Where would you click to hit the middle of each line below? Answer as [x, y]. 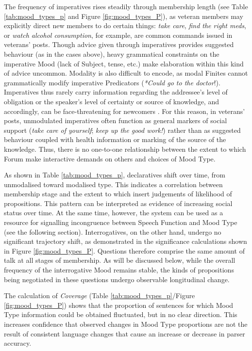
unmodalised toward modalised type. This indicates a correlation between [113, 184]
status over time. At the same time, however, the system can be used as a [114, 213]
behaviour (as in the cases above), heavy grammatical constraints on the [112, 54]
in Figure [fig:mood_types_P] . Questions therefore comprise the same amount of [125, 250]
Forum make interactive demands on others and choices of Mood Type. [110, 158]
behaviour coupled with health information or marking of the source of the [115, 139]
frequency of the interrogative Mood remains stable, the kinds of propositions [119, 270]
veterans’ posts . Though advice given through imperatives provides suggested [119, 44]
